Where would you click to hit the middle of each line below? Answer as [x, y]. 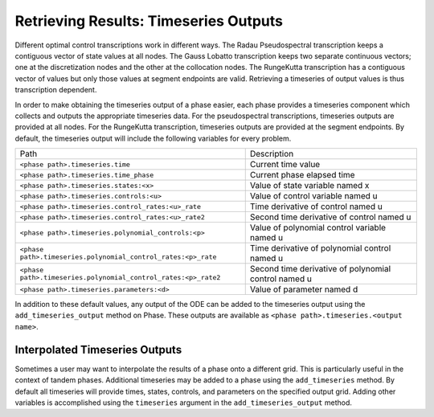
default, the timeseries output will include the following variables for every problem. [153, 138]
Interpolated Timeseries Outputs [98, 350]
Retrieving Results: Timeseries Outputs [149, 21]
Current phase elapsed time [302, 175]
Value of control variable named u [313, 196]
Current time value [285, 165]
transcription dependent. [56, 90]
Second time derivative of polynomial [320, 269]
